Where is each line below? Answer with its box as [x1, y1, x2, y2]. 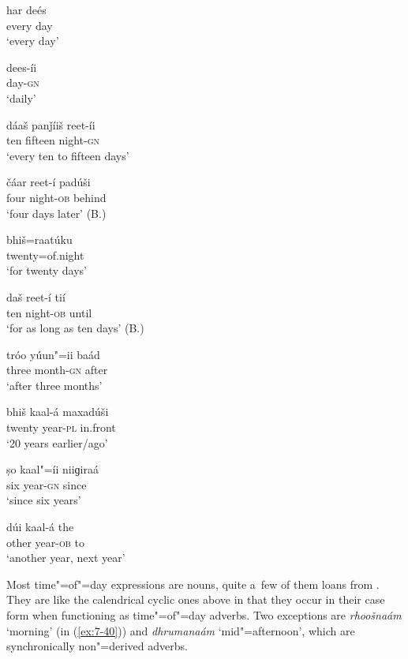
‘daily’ [6, 89, 36, 106]
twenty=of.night [6, 246, 84, 263]
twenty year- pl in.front [6, 419, 116, 436]
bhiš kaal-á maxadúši [6, 403, 109, 420]
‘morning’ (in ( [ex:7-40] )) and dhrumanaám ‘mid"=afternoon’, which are [6, 622, 355, 638]
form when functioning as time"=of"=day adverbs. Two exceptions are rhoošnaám [6, 607, 402, 623]
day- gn [6, 74, 39, 91]
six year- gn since [6, 476, 87, 492]
